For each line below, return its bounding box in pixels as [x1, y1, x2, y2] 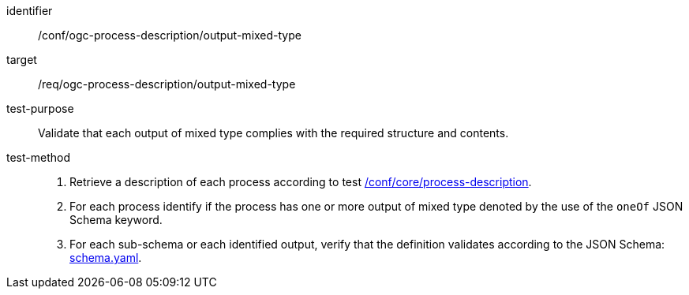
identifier [6, 4, 53, 17]
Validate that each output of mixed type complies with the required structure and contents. [38, 126, 509, 140]
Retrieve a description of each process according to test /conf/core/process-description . [69, 175, 532, 189]
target [6, 53, 37, 66]
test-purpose [6, 102, 74, 115]
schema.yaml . [69, 251, 142, 264]
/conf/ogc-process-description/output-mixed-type [38, 28, 301, 42]
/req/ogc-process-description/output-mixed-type [38, 77, 296, 91]
